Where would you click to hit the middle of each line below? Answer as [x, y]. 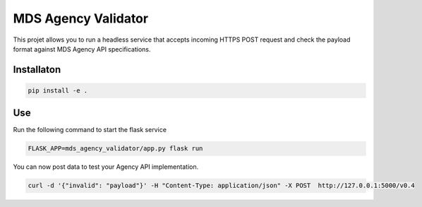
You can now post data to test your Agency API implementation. [106, 167]
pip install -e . [58, 90]
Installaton [37, 70]
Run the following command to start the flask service [90, 130]
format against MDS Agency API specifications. [82, 49]
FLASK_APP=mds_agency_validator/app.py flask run [115, 149]
